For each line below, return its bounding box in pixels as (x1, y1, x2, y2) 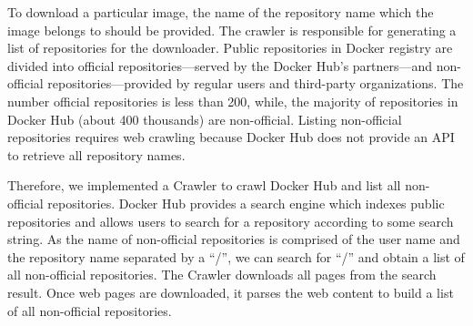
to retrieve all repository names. (7, 145, 186, 164)
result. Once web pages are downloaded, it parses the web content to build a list (7, 282, 454, 301)
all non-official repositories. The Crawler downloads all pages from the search (7, 265, 437, 284)
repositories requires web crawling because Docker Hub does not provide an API (7, 127, 455, 147)
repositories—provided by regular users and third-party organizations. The (47, 74, 464, 93)
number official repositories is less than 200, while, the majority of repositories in (7, 91, 458, 110)
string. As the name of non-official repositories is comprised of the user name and (7, 229, 460, 249)
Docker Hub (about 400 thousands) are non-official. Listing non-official (7, 109, 402, 128)
